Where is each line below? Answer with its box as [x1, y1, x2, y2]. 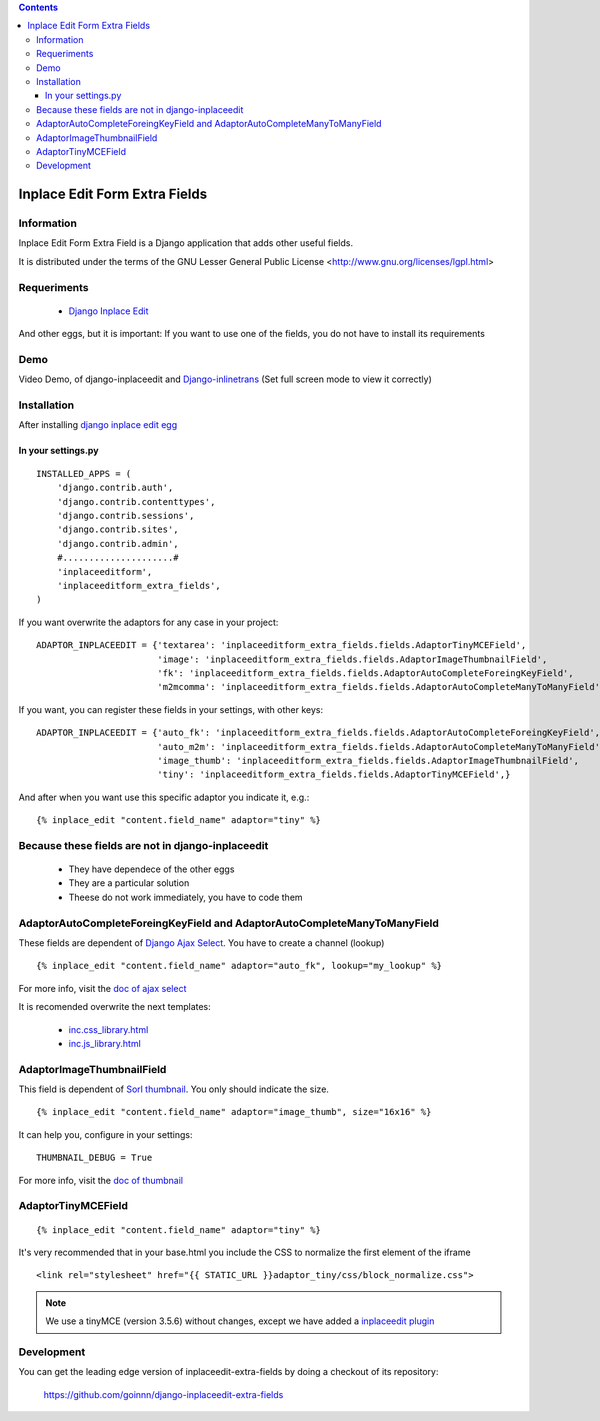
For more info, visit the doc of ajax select [18, 982, 187, 994]
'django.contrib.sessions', [56, 510, 195, 522]
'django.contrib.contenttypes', [56, 496, 216, 507]
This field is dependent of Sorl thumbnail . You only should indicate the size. [18, 1083, 330, 1095]
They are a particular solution [68, 877, 190, 889]
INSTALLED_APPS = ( [36, 468, 132, 479]
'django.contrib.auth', [56, 482, 174, 494]
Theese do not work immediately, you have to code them [68, 891, 304, 903]
